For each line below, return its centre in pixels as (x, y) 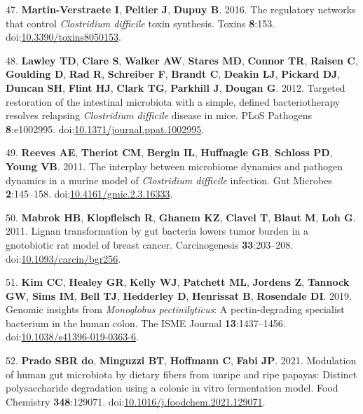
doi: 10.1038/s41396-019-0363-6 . (72, 337)
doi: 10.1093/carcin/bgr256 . (63, 258)
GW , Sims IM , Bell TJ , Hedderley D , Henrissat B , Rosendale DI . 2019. (179, 295)
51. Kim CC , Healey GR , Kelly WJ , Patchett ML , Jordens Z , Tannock (178, 282)
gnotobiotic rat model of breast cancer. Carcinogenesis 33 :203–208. (150, 244)
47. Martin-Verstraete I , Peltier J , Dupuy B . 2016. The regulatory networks (181, 9)
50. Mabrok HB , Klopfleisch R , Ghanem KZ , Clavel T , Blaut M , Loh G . (181, 217)
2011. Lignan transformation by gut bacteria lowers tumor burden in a (157, 231)
